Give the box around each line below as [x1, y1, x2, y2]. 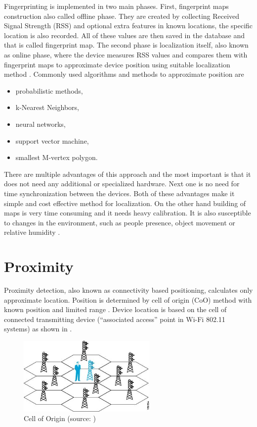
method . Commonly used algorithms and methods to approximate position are [4, 69, 244, 79]
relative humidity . [4, 227, 60, 237]
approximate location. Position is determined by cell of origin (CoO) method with [4, 294, 252, 305]
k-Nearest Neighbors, [15, 102, 79, 112]
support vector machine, [15, 135, 89, 146]
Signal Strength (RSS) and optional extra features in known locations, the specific [4, 20, 253, 31]
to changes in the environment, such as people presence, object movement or [4, 217, 235, 227]
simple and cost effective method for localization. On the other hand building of [4, 198, 246, 208]
